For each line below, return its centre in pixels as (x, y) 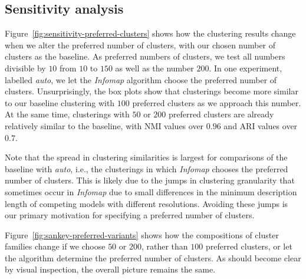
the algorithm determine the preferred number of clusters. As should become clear (153, 257)
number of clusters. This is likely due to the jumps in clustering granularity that (150, 180)
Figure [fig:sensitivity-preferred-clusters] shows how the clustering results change (150, 33)
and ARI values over (261, 125)
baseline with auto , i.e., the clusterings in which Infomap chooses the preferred (147, 168)
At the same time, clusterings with (67, 114)
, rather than (164, 246)
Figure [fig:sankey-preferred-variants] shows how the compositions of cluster (142, 234)
